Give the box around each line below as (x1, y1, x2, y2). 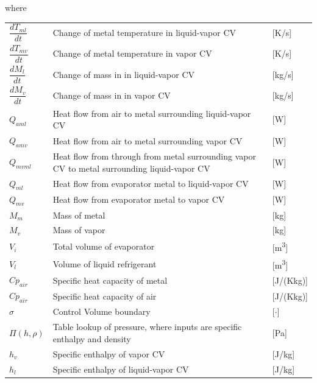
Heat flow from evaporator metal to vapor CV (52, 193, 225, 206)
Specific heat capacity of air (52, 289, 157, 302)
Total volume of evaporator (52, 240, 155, 253)
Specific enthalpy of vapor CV (52, 347, 165, 360)
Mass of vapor (52, 223, 105, 236)
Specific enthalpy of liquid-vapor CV (52, 362, 189, 375)
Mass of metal (52, 208, 105, 221)
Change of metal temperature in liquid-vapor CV (52, 26, 237, 39)
